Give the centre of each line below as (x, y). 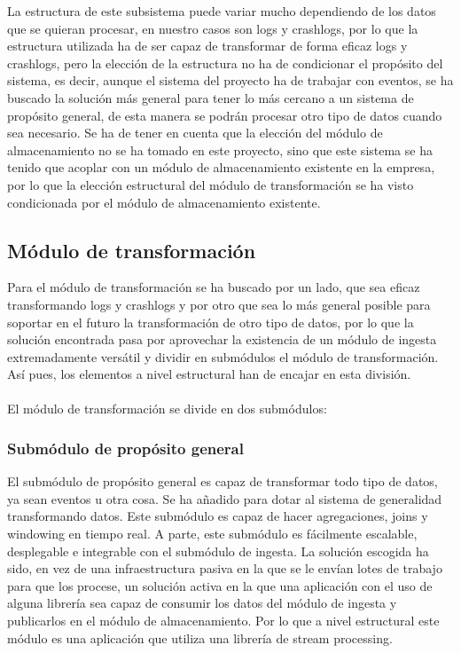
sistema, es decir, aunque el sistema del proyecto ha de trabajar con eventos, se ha (230, 80)
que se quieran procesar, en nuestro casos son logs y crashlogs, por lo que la (213, 28)
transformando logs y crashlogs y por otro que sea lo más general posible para (219, 304)
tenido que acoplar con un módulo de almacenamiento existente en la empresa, (221, 167)
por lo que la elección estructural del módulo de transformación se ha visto (211, 184)
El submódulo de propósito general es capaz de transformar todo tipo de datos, (223, 481)
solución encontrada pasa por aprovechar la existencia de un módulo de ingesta (222, 339)
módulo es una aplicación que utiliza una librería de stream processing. (200, 637)
